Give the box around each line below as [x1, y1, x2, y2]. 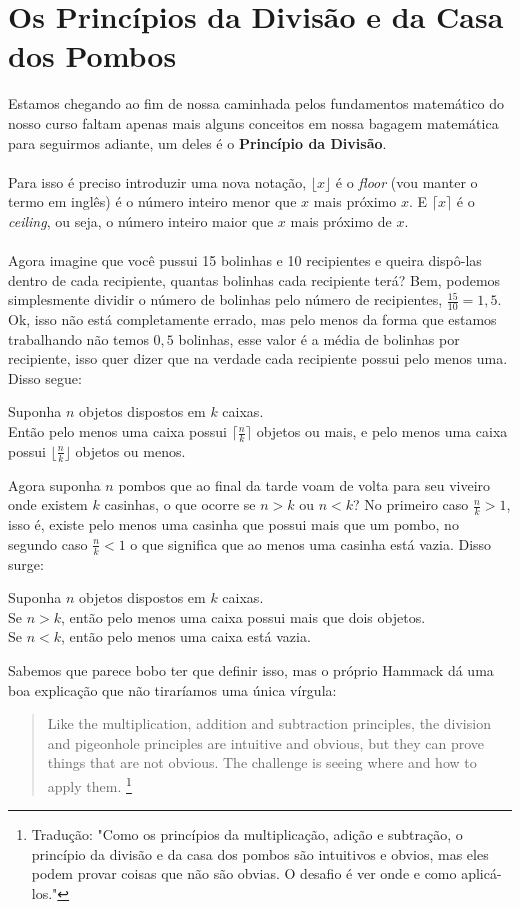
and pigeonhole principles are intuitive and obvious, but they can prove [47, 732, 485, 753]
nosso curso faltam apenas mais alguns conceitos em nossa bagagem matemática [8, 112, 499, 133]
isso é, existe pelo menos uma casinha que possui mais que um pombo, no [8, 514, 459, 535]
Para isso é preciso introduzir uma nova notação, [8, 171, 307, 192]
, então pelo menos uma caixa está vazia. [61, 626, 311, 647]
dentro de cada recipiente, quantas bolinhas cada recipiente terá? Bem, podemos [8, 269, 501, 290]
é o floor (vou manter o [335, 171, 478, 192]
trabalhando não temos [8, 328, 149, 349]
